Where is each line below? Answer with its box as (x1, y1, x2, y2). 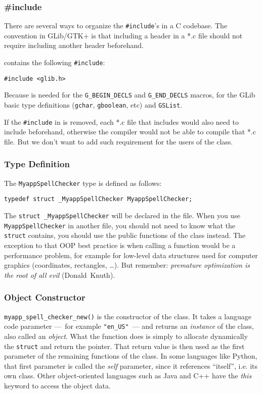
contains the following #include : (4, 57, 105, 68)
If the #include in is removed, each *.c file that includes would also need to (4, 116, 239, 127)
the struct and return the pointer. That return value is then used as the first (4, 340, 245, 351)
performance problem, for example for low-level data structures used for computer (4, 250, 258, 260)
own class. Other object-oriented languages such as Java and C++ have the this (4, 370, 252, 381)
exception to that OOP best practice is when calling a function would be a (4, 240, 236, 251)
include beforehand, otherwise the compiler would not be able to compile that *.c (4, 126, 256, 137)
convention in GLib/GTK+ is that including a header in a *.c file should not (4, 30, 243, 40)
